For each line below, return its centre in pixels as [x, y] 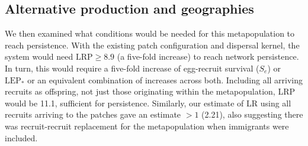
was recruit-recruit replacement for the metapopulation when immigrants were [147, 126]
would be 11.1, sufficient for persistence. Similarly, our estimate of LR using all [148, 103]
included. [21, 137]
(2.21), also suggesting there [252, 114]
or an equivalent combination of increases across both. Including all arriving [165, 80]
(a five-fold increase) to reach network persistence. [208, 56]
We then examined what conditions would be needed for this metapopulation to [150, 33]
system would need [39, 56]
